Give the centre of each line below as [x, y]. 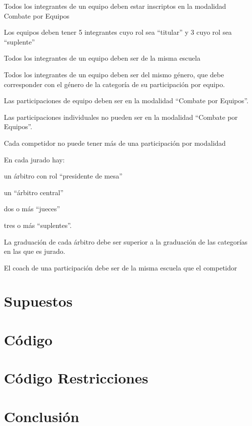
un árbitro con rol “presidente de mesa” [63, 176]
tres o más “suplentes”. [38, 225]
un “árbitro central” [34, 192]
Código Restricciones [76, 378]
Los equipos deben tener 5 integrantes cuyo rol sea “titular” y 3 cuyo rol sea [118, 32]
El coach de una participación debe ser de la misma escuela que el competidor [121, 267]
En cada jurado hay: [34, 159]
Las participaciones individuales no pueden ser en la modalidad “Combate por [121, 117]
